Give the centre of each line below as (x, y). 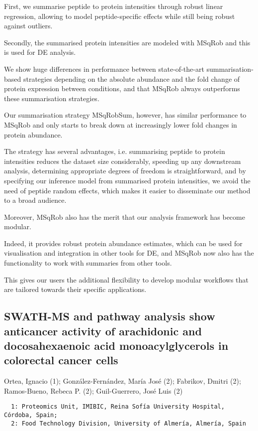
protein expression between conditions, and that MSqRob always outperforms (122, 88)
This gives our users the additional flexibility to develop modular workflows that (126, 279)
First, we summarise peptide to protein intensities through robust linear (114, 6)
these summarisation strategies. (52, 98)
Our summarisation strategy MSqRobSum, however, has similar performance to (125, 115)
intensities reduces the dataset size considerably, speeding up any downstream (123, 161)
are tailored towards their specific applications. (75, 289)
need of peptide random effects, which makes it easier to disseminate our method (127, 190)
